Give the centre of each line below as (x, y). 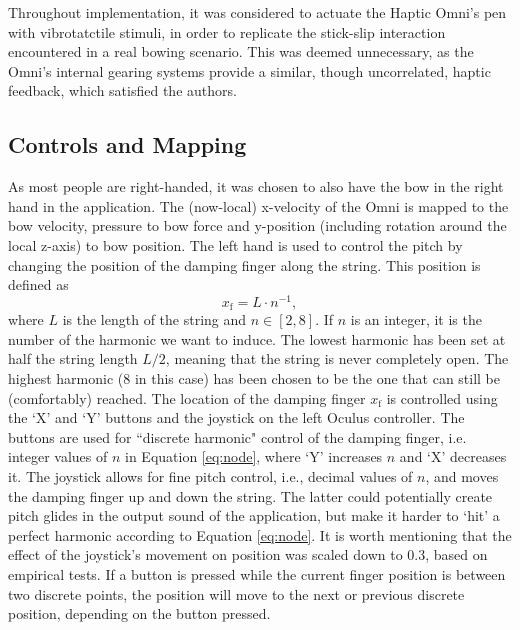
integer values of (58, 456)
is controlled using (442, 397)
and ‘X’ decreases (453, 456)
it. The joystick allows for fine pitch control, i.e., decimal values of (210, 476)
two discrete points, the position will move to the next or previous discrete (236, 593)
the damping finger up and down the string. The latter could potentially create (250, 495)
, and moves (462, 476)
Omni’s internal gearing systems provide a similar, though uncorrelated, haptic (249, 70)
